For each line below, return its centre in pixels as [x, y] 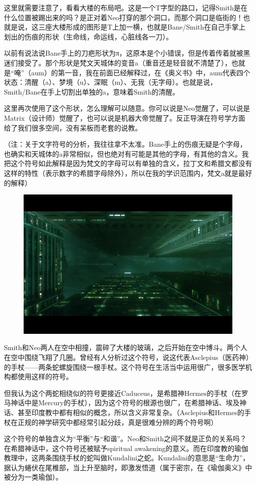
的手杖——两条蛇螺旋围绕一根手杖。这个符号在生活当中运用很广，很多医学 [125, 367]
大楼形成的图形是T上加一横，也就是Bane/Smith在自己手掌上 [149, 27]
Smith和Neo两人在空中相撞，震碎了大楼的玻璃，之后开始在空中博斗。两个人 [126, 347]
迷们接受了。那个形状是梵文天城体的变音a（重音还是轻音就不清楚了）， [118, 62]
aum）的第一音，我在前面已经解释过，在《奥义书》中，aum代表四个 [141, 72]
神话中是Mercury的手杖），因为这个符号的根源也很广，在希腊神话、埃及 [125, 403]
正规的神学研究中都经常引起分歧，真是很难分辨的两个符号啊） [117, 422]
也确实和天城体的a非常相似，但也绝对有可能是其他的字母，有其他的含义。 [123, 153]
